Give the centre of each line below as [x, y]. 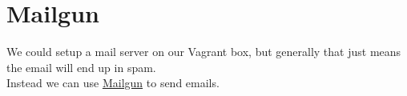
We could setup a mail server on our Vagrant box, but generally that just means [204, 52]
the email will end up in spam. [81, 67]
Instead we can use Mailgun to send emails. [113, 83]
